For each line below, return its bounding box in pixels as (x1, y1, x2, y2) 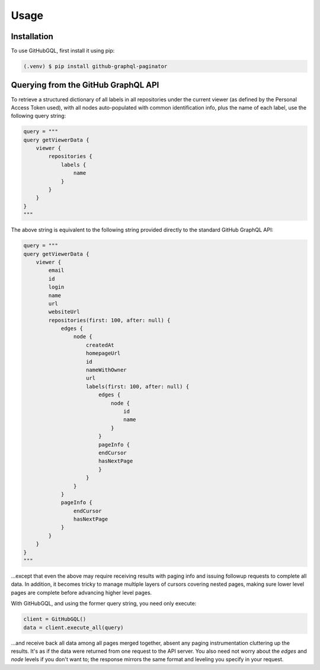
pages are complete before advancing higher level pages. (11, 589, 152, 596)
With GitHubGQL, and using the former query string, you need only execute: (11, 600, 197, 607)
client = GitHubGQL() (23, 616, 87, 623)
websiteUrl (48, 309, 80, 315)
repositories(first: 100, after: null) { (48, 317, 171, 323)
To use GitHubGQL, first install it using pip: (11, 47, 115, 55)
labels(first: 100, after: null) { (86, 383, 190, 390)
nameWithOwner (86, 367, 127, 373)
